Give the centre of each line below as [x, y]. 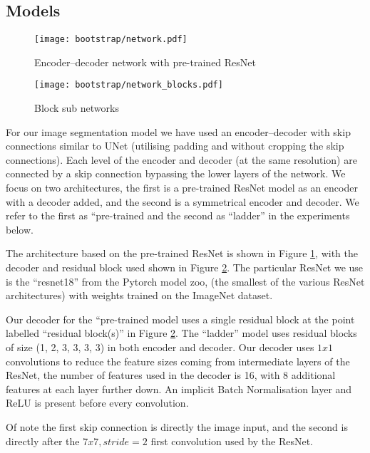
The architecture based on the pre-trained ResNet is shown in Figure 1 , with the [182, 253]
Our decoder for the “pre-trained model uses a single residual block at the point [180, 319]
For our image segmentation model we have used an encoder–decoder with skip [178, 131]
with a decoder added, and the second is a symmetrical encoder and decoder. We [183, 201]
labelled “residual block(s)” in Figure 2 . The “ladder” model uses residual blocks [181, 333]
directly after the [43, 441]
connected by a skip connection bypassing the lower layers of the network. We [176, 173]
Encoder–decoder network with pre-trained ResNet [145, 62]
